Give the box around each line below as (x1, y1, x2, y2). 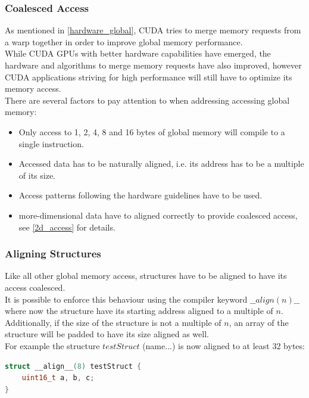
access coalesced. (5, 281, 65, 293)
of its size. (18, 169, 55, 181)
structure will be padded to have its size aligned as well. (5, 328, 209, 340)
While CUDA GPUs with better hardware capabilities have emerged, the (5, 47, 271, 60)
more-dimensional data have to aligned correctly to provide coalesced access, (18, 209, 298, 221)
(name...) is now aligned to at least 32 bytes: (142, 339, 305, 352)
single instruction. (18, 137, 84, 150)
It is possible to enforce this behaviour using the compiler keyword (5, 293, 248, 305)
